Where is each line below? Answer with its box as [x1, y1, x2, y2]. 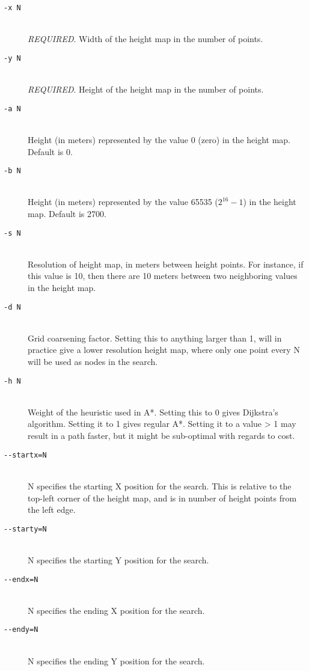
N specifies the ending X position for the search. [28, 604, 205, 616]
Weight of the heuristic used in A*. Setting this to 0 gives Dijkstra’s [28, 405, 278, 418]
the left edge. [28, 503, 76, 516]
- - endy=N [4, 625, 38, 634]
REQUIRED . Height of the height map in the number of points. [28, 83, 264, 96]
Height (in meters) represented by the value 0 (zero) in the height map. [28, 133, 290, 146]
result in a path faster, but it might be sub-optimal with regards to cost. [28, 429, 295, 442]
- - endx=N [4, 575, 38, 584]
